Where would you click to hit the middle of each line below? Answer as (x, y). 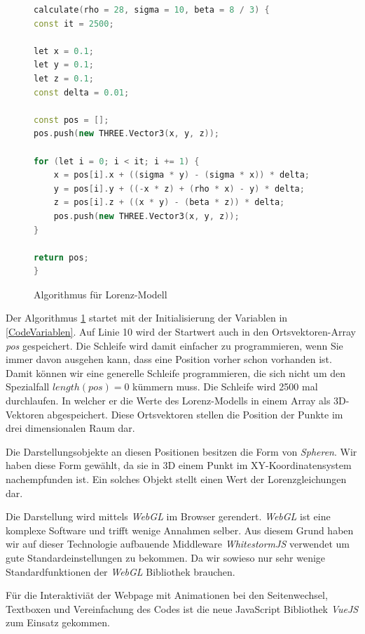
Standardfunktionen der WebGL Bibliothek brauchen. (120, 571)
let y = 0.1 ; (64, 65)
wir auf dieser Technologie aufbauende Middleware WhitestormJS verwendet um (178, 544)
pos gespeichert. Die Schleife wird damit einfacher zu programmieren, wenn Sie (174, 345)
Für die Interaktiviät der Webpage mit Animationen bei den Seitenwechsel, (167, 595)
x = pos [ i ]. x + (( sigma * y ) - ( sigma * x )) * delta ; (181, 175)
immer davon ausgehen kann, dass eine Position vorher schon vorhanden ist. (169, 359)
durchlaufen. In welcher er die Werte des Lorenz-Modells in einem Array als (168, 401)
